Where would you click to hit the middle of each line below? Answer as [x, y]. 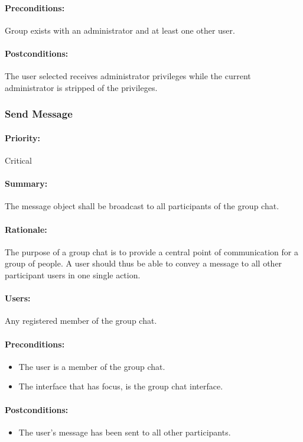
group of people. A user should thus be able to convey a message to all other [144, 263]
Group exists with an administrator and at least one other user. [120, 30]
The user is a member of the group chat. [92, 366]
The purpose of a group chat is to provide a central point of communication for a [151, 251]
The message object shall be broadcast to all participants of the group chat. [142, 206]
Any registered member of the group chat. [81, 321]
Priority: [23, 137]
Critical [18, 160]
